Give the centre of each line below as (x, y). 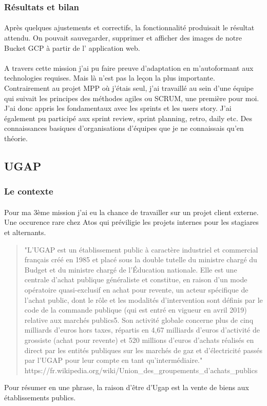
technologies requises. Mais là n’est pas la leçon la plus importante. (110, 78)
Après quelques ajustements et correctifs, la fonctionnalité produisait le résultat (129, 27)
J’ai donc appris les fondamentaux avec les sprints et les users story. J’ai (118, 108)
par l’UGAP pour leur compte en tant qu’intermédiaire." (113, 360)
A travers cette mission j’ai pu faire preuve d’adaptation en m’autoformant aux (129, 67)
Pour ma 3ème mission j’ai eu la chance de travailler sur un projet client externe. (131, 212)
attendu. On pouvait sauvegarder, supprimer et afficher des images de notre (123, 38)
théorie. (16, 138)
